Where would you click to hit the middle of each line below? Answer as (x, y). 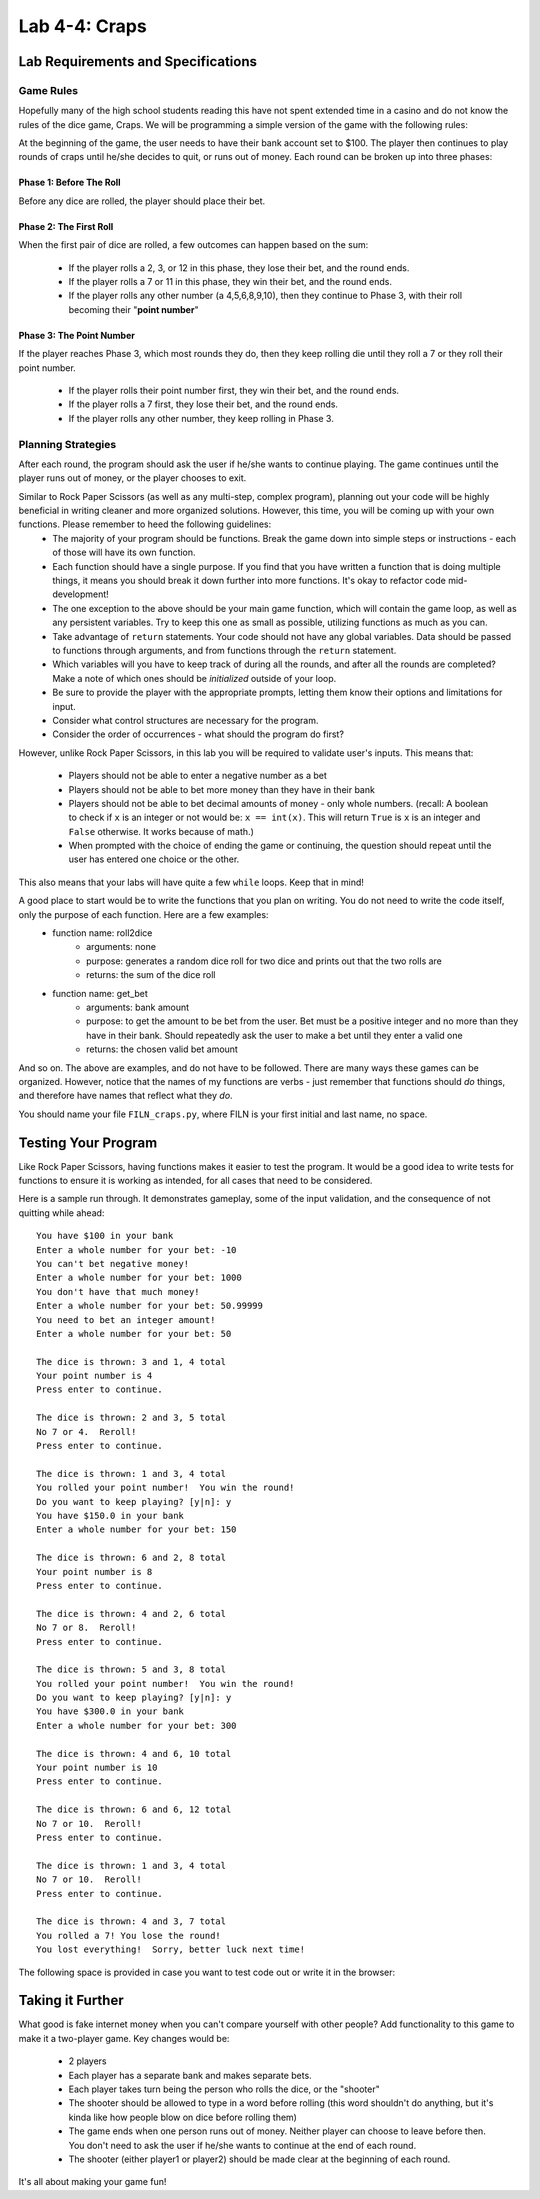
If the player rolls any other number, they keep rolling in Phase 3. (201, 418)
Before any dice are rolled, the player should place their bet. (142, 201)
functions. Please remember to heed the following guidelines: (145, 524)
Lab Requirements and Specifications (137, 61)
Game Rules (48, 90)
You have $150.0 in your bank (110, 1515)
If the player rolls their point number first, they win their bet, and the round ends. (234, 390)
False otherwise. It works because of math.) (161, 831)
